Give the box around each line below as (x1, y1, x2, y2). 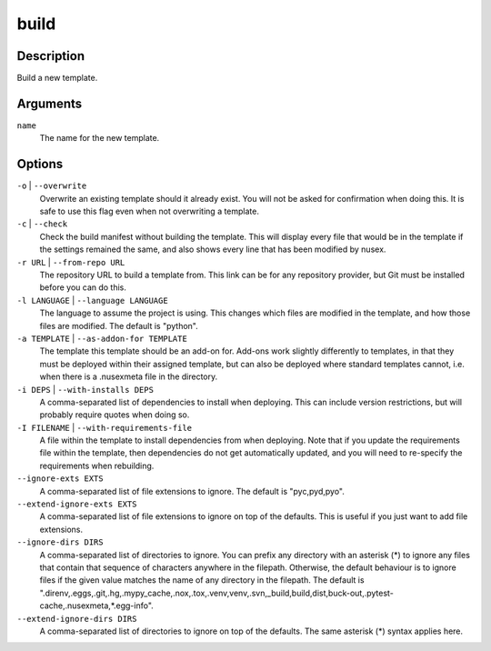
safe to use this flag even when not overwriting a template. (39, 205, 259, 217)
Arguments (16, 95, 83, 111)
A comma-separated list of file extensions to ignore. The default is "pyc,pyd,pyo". (39, 486, 345, 496)
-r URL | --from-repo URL (16, 256, 125, 267)
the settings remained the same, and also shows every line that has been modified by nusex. (39, 244, 386, 255)
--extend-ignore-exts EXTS (16, 499, 137, 509)
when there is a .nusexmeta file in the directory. (39, 371, 218, 382)
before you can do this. (39, 282, 127, 293)
